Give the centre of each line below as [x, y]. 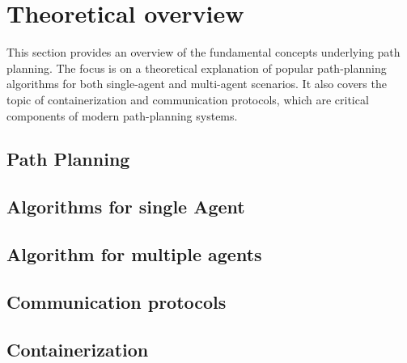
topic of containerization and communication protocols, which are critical [188, 99]
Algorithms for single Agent [126, 207]
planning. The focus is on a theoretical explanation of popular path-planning [197, 68]
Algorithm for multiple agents [134, 254]
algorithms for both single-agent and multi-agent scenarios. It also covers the [197, 84]
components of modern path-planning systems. [122, 115]
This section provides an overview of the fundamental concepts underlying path [203, 52]
